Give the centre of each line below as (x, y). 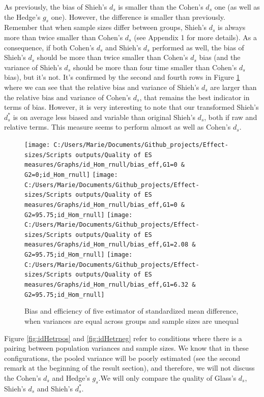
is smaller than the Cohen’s (161, 7)
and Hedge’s (71, 377)
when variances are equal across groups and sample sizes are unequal (132, 321)
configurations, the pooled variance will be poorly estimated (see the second (122, 358)
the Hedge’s (22, 17)
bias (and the (220, 57)
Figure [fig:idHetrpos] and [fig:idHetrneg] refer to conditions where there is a (123, 338)
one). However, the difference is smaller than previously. (138, 17)
